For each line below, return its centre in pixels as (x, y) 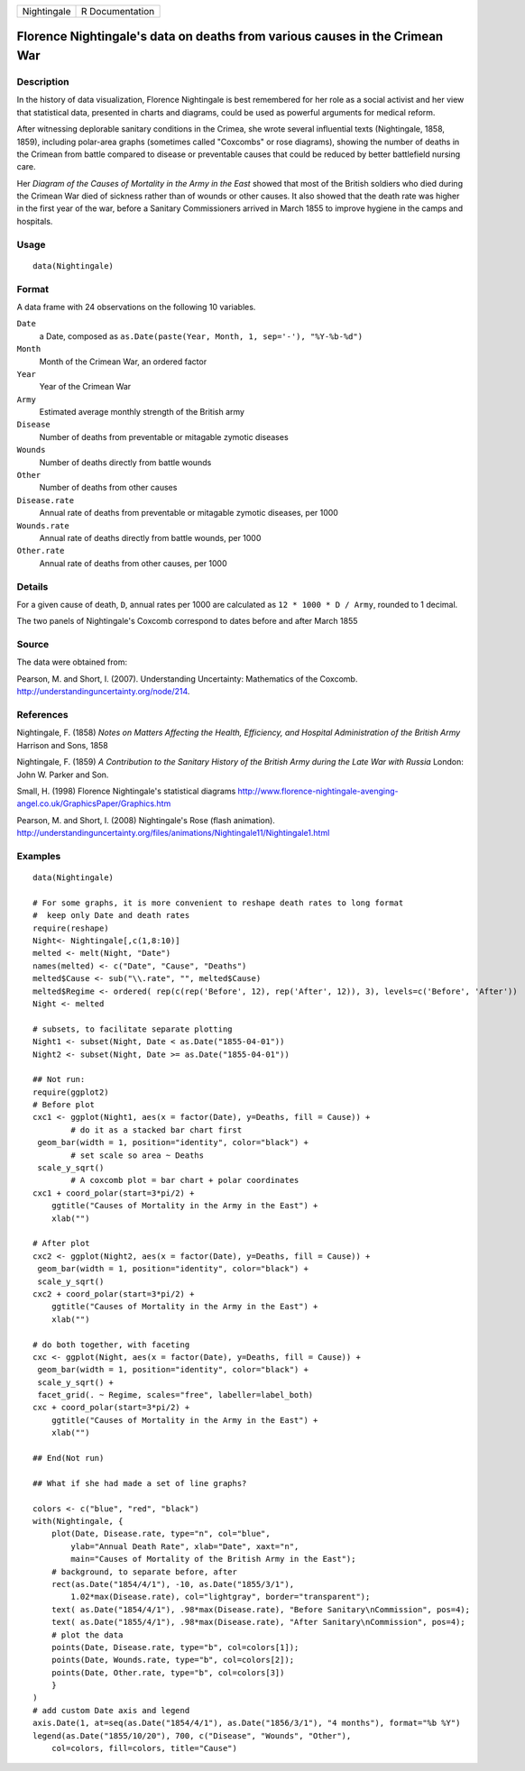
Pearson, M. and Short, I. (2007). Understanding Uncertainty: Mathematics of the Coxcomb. (187, 679)
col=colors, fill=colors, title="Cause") (144, 1748)
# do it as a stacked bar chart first (157, 1130)
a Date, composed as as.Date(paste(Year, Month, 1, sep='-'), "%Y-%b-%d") (201, 336)
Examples (39, 856)
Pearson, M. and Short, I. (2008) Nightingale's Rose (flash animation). (146, 820)
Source (33, 645)
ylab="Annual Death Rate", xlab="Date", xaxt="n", (185, 1546)
